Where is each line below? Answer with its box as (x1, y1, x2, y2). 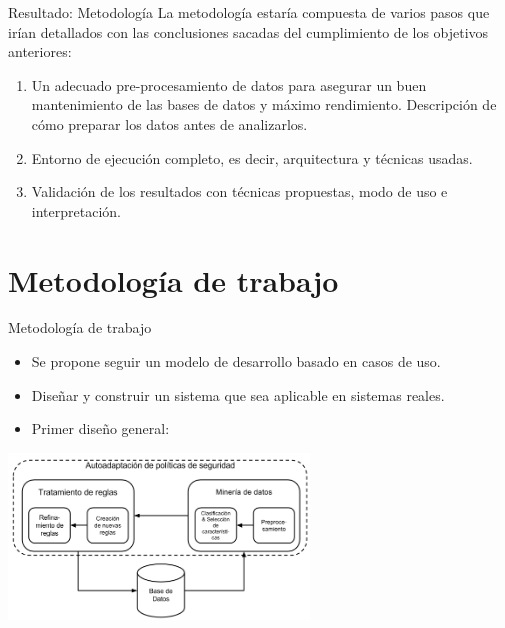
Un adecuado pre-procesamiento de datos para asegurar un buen (31, 74, 427, 95)
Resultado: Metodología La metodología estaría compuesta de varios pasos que (8, 2, 490, 22)
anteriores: (8, 41, 72, 62)
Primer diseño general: (31, 418, 170, 439)
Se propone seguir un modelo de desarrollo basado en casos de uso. (31, 351, 441, 372)
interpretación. (31, 200, 121, 221)
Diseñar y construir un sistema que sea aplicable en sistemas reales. (31, 384, 445, 405)
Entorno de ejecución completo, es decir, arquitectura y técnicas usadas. (31, 147, 473, 168)
